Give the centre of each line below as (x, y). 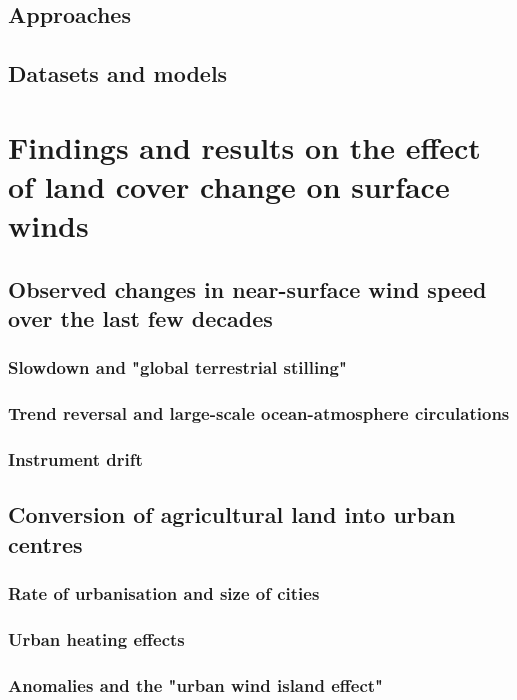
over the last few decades (140, 318)
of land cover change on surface (229, 185)
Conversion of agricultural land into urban (232, 514)
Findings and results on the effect (244, 146)
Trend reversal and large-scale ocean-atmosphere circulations (259, 413)
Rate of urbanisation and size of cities (164, 593)
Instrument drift (75, 459)
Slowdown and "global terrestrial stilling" (177, 367)
